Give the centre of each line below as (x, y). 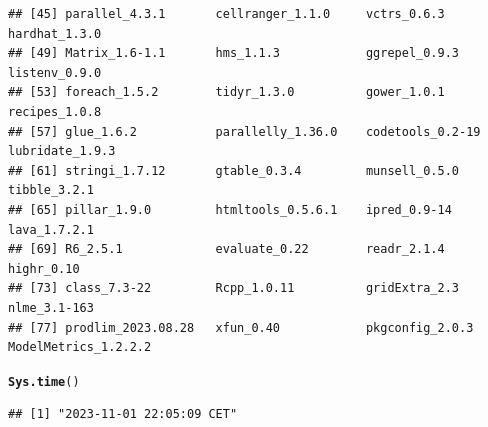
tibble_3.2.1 (51, 190)
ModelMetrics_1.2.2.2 (80, 347)
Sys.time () (44, 381)
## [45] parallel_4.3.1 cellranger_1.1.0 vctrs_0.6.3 (226, 14)
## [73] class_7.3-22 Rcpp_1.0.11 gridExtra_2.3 (234, 288)
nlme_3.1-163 (51, 307)
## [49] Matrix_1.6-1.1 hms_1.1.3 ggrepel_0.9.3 (234, 53)
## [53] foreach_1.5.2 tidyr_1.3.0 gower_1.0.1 (226, 92)
